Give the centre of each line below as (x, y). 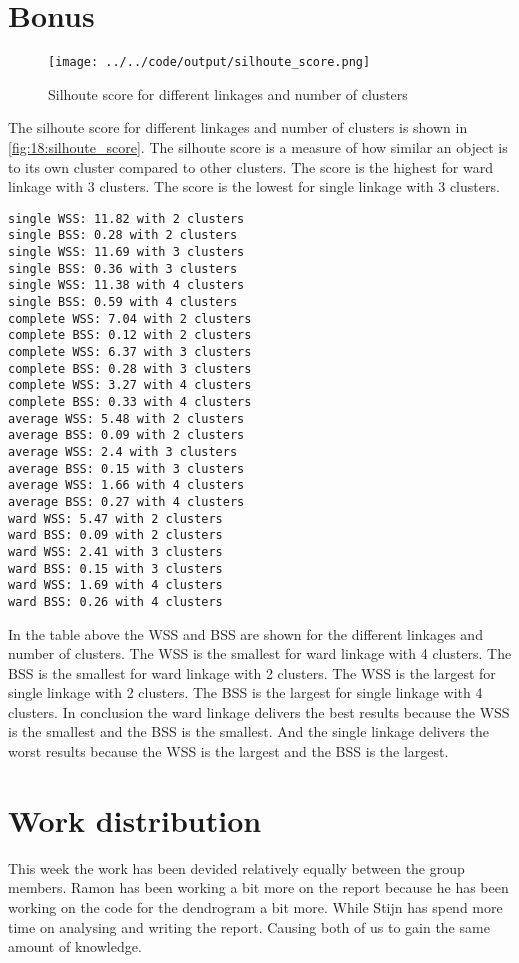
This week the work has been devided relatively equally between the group (236, 867)
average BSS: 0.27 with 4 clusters (126, 501)
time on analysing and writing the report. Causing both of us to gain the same (249, 926)
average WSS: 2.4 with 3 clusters (123, 451)
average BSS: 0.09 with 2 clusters (126, 435)
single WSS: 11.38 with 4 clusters (126, 285)
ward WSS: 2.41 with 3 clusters (115, 551)
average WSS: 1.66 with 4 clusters (126, 485)
